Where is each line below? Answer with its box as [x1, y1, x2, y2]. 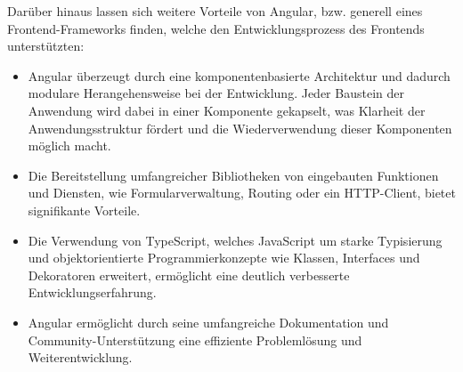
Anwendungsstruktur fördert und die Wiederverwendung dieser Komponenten [28, 118, 452, 137]
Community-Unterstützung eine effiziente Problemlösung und [28, 330, 362, 349]
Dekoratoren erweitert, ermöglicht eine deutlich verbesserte [28, 265, 350, 284]
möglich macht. [28, 136, 111, 155]
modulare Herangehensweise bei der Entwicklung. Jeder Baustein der [28, 84, 404, 102]
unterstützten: [7, 36, 85, 55]
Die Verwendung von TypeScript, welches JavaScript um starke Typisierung [28, 230, 443, 249]
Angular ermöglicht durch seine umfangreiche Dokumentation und [28, 312, 389, 331]
